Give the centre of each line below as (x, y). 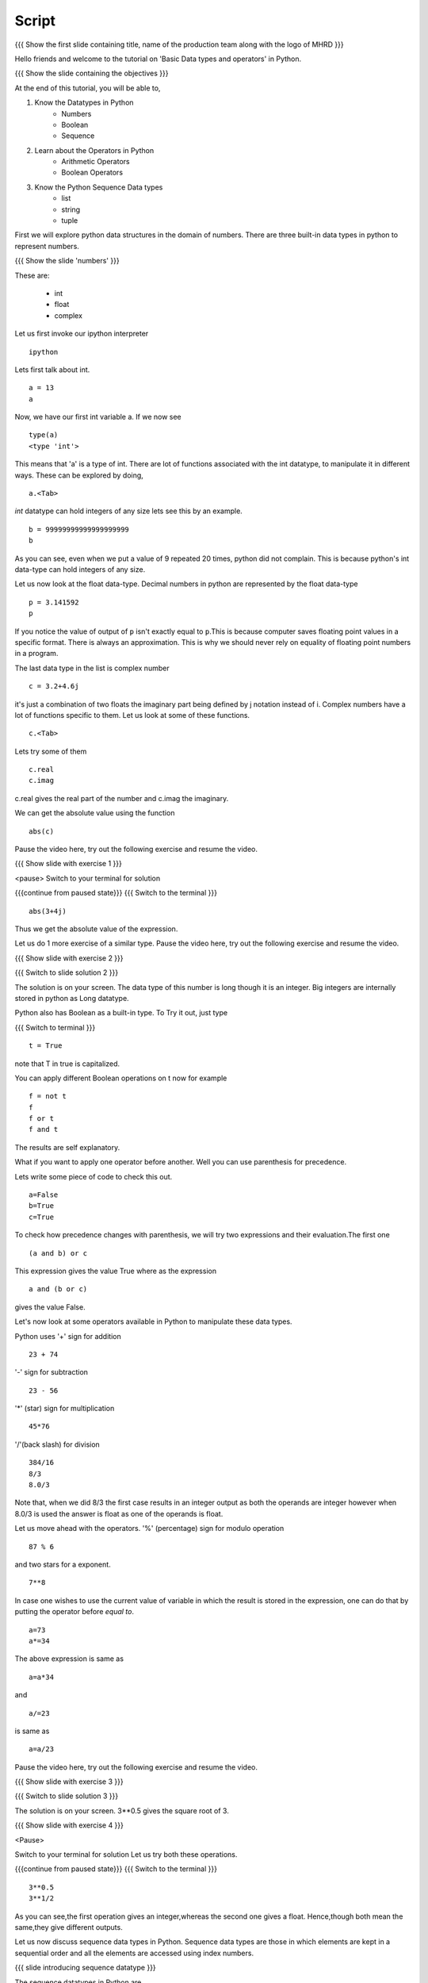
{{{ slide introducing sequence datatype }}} (85, 1968)
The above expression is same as (69, 1659)
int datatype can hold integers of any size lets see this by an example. (129, 511)
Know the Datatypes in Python (84, 102)
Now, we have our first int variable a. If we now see (98, 417)
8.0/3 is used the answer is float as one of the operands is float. (119, 1513)
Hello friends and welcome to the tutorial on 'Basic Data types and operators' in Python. (158, 59)
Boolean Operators (92, 173)
